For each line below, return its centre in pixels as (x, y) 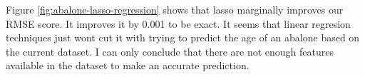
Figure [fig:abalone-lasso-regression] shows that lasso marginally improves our (175, 9)
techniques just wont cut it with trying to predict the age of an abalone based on (183, 37)
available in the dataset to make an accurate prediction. (128, 65)
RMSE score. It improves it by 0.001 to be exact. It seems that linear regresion (178, 23)
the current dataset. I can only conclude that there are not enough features (170, 51)
